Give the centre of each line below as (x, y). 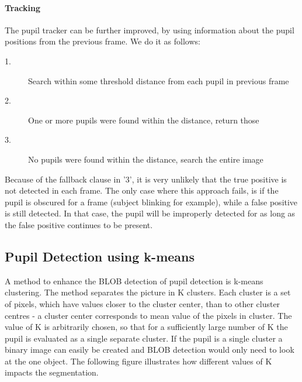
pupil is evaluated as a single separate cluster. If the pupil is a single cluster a (144, 338)
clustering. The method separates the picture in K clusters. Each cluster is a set (148, 292)
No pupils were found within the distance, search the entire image (146, 159)
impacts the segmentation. (52, 372)
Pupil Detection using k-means (100, 256)
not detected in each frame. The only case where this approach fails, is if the (142, 190)
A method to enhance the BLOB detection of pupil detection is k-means (134, 281)
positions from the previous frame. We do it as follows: (103, 41)
